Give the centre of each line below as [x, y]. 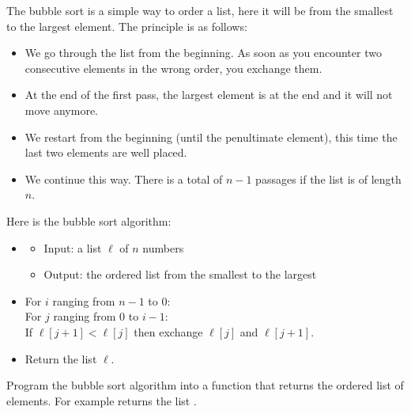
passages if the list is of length [328, 179]
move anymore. [61, 110]
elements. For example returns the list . [102, 400]
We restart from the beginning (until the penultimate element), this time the [211, 137]
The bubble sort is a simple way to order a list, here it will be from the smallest [200, 10]
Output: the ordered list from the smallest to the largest [180, 274]
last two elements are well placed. [106, 152]
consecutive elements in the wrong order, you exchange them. [173, 68]
